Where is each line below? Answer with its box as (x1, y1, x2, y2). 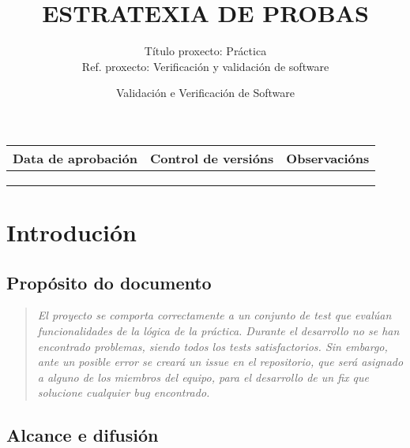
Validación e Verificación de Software (115, 84, 295, 101)
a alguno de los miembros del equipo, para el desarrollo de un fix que (37, 368, 369, 385)
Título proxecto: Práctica (144, 43, 267, 59)
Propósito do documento (6, 270, 212, 294)
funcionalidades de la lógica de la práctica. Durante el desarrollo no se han (37, 323, 400, 339)
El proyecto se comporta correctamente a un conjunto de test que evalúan (37, 307, 392, 323)
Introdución (6, 216, 137, 248)
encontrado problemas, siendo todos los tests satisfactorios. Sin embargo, (37, 338, 388, 354)
